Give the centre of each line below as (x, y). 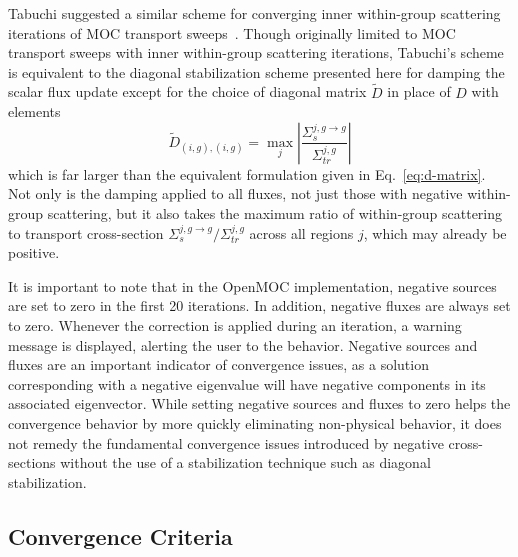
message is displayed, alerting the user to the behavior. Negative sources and (243, 344)
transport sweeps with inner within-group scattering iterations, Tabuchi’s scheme (256, 52)
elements (34, 111)
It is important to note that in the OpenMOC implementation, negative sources (252, 285)
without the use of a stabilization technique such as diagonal (245, 462)
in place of (419, 91)
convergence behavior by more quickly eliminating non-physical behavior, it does (255, 422)
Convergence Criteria (120, 535)
